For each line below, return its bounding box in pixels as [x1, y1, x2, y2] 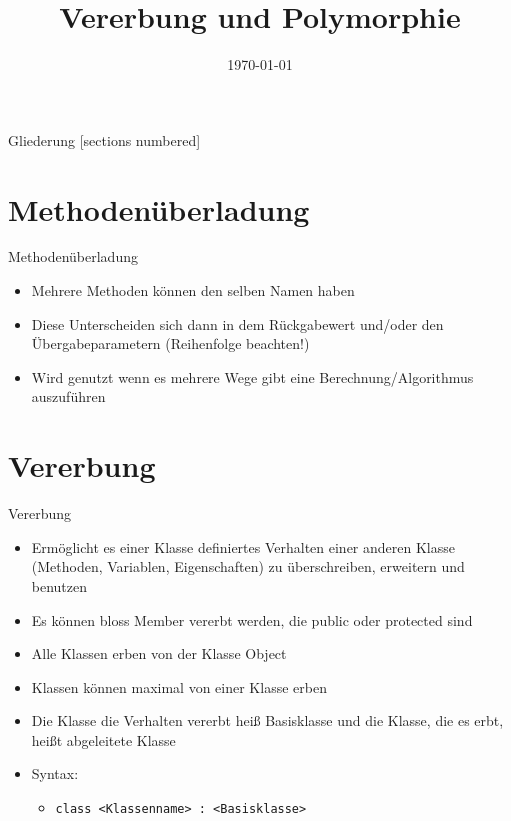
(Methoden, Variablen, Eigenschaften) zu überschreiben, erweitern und [31, 556, 465, 577]
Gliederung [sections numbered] [8, 129, 201, 150]
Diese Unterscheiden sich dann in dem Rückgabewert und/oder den [31, 313, 444, 334]
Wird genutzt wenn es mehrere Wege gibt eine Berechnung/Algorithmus [31, 366, 474, 387]
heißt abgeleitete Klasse [31, 729, 176, 750]
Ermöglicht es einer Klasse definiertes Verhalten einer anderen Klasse [31, 536, 455, 557]
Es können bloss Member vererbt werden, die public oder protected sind [31, 609, 473, 630]
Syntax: [31, 763, 79, 784]
